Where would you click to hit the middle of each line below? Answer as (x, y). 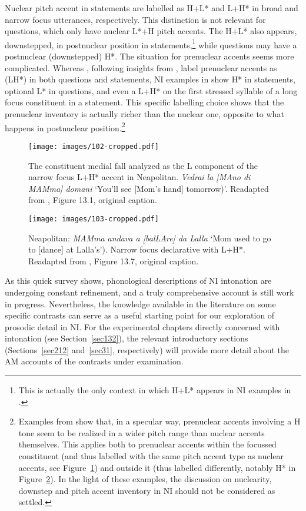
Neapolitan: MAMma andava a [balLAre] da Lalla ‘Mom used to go (150, 238)
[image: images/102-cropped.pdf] (94, 146)
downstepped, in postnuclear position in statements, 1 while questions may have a (151, 44)
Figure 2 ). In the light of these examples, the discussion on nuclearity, (145, 479)
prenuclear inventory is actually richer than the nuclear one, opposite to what (144, 114)
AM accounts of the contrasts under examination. (94, 361)
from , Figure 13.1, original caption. (93, 200)
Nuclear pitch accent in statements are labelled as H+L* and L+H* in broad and (152, 8)
